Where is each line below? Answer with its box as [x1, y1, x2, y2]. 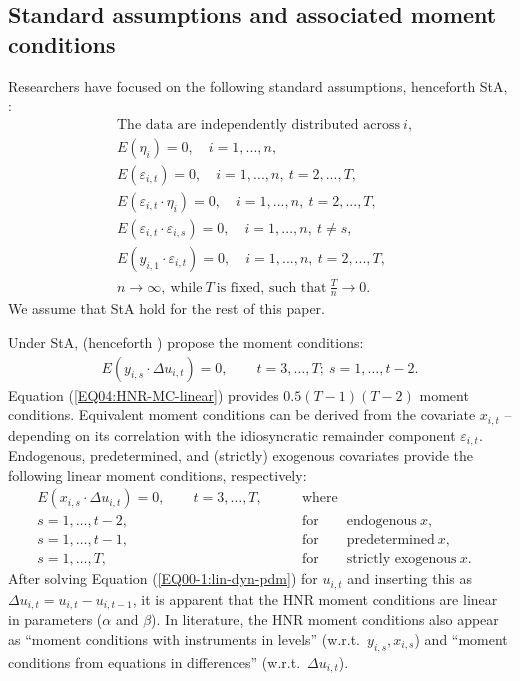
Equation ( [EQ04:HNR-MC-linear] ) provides [8, 384, 279, 405]
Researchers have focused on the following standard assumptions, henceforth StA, [8, 75, 508, 96]
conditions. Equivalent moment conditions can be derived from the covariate [8, 404, 476, 425]
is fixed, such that [216, 280, 327, 295]
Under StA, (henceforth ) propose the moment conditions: [8, 331, 364, 352]
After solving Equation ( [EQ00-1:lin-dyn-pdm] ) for [8, 568, 318, 589]
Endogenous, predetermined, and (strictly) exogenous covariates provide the [8, 445, 474, 466]
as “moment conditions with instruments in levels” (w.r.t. [8, 628, 361, 649]
